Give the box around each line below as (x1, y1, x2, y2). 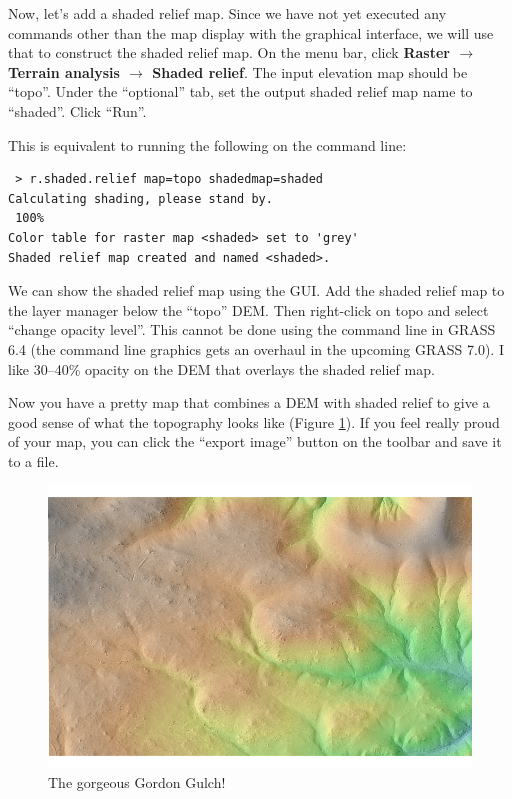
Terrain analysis (8, 61, 120, 82)
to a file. (8, 450, 59, 471)
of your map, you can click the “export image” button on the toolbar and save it (8, 431, 502, 452)
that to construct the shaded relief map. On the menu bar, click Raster (8, 42, 450, 63)
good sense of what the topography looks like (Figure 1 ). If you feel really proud (8, 411, 500, 432)
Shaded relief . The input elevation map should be (152, 61, 468, 82)
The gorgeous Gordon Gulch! (48, 772, 226, 793)
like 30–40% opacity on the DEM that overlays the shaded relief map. (8, 358, 435, 379)
